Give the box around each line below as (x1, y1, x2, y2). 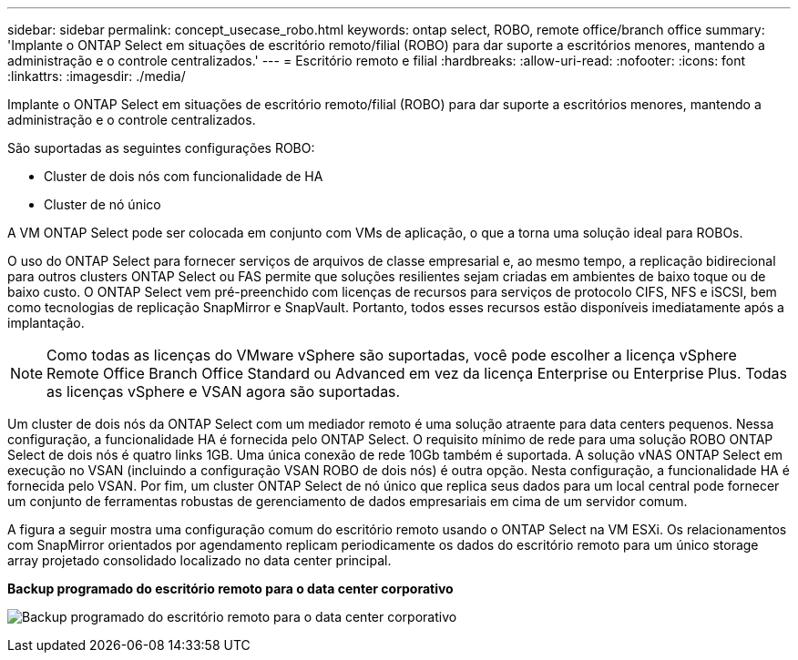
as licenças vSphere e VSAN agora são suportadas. (46, 382, 401, 401)
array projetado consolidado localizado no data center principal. (7, 553, 392, 568)
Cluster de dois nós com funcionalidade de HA (44, 168, 323, 184)
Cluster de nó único (44, 197, 161, 212)
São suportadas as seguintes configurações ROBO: (7, 140, 315, 156)
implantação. (7, 315, 85, 330)
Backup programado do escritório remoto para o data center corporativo (7, 581, 454, 596)
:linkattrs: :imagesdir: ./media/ (7, 68, 186, 84)
